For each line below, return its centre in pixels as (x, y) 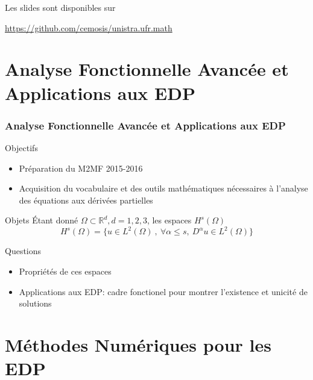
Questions (23, 251)
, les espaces (169, 220)
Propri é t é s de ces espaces (65, 271)
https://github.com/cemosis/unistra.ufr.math (89, 27)
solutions (35, 303)
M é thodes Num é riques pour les (138, 344)
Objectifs (21, 147)
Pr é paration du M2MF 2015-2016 (81, 168)
